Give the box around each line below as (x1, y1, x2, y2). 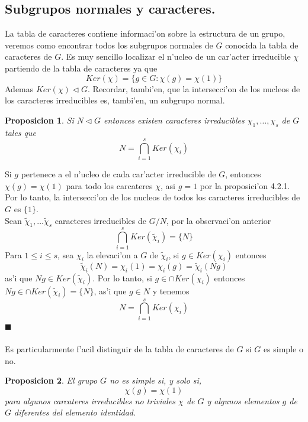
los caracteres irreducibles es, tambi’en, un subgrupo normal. (5, 94, 225, 106)
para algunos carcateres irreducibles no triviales (5, 394, 176, 407)
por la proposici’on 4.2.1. (200, 179, 290, 191)
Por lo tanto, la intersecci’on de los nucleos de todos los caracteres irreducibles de (5, 191, 300, 203)
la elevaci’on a (86, 248, 138, 261)
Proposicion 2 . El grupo (5, 374, 98, 387)
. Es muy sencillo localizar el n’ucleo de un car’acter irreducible (61, 50, 291, 63)
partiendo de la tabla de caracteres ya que (5, 61, 158, 74)
